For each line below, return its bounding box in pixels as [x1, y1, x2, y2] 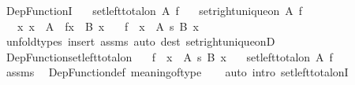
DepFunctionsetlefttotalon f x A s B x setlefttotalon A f [6, 48, 333, 65]
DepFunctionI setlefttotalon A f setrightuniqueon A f [6, 2, 303, 18]
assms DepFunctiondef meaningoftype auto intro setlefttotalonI [6, 64, 349, 80]
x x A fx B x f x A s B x [17, 17, 199, 34]
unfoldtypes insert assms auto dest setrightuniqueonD [6, 33, 275, 50]
